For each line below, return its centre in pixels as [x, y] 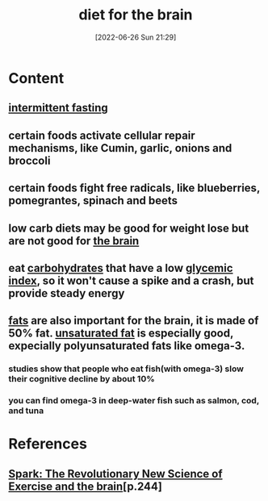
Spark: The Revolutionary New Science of [116, 474]
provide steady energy [67, 293]
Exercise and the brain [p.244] [86, 486]
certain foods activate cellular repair [102, 135]
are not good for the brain [74, 241]
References [48, 444]
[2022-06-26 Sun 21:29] [136, 37]
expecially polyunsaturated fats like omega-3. [127, 346]
